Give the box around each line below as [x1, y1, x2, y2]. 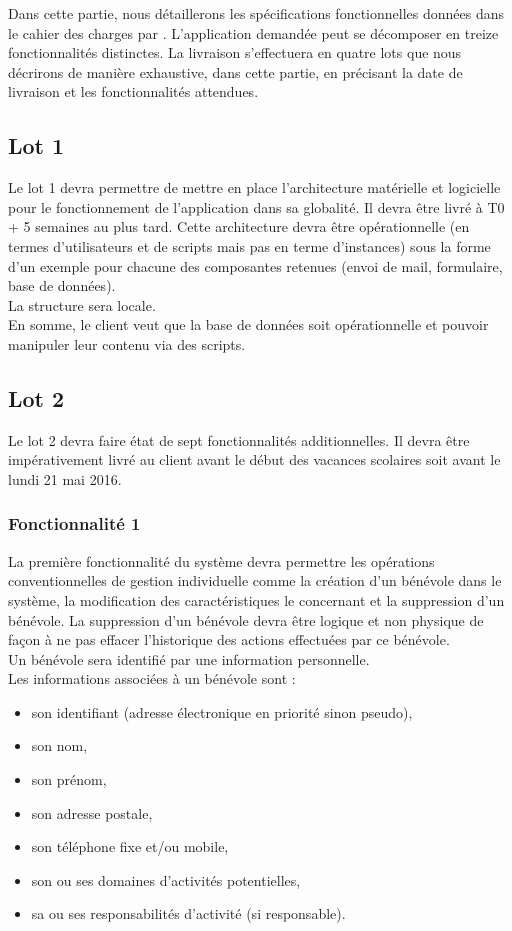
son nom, [31, 735, 88, 756]
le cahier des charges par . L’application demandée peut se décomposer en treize [8, 22, 499, 43]
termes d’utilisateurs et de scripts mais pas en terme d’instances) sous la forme [8, 235, 491, 256]
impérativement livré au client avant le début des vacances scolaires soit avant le [8, 449, 501, 470]
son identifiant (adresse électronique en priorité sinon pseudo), [31, 701, 413, 722]
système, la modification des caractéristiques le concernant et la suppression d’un [8, 589, 505, 610]
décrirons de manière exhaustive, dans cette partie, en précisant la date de [8, 61, 463, 82]
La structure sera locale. [8, 294, 156, 315]
